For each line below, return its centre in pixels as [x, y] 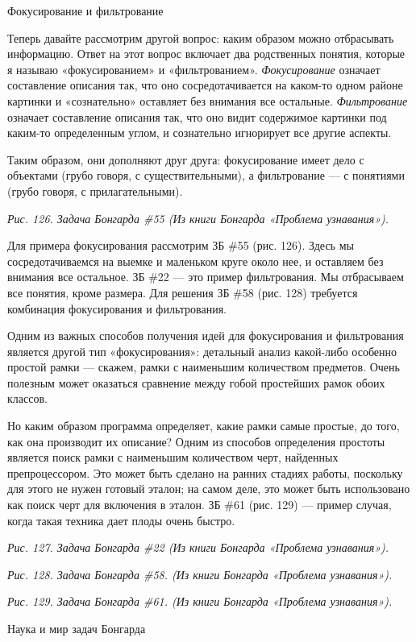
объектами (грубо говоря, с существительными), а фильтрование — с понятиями [206, 175]
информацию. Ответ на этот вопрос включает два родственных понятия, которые [206, 54]
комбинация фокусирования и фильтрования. [117, 308]
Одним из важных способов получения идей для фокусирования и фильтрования [206, 335]
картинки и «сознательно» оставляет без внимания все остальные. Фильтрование [208, 100]
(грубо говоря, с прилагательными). [95, 191]
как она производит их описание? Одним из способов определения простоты [196, 441]
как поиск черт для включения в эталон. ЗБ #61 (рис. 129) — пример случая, [200, 505]
